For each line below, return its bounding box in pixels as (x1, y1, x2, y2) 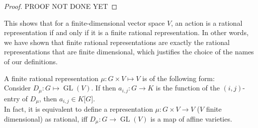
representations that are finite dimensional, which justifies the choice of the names (4, 46, 254, 57)
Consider (4, 83, 31, 93)
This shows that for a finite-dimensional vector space (4, 17, 165, 28)
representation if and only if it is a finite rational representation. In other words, (4, 27, 249, 38)
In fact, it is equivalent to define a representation (4, 104, 153, 114)
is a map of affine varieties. (150, 113, 232, 124)
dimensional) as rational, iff (4, 113, 87, 124)
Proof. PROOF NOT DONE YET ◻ (4, 1, 117, 11)
